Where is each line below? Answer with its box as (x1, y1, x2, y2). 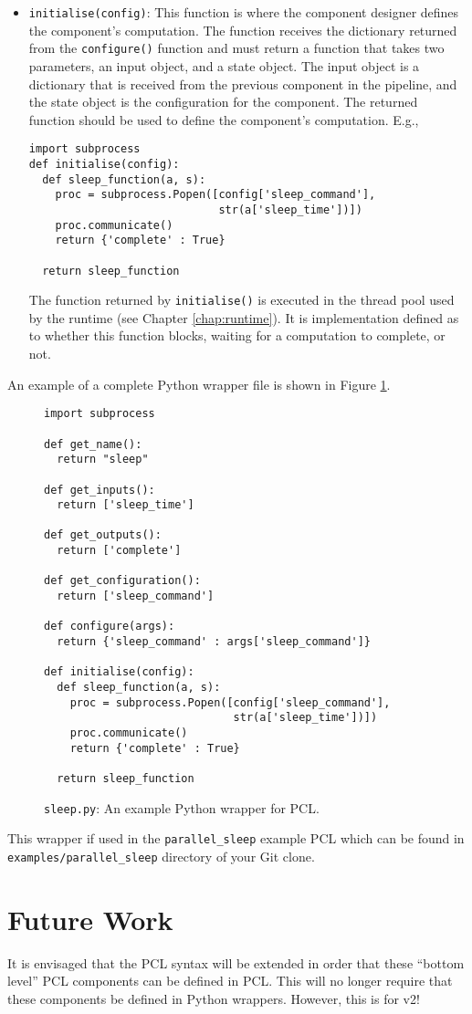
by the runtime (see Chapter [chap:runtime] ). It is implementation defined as (28, 308, 459, 327)
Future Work (7, 900, 173, 937)
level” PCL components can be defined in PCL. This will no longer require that (7, 971, 453, 990)
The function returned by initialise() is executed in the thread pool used (28, 290, 455, 309)
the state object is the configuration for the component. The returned (28, 92, 418, 111)
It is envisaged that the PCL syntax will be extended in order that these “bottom (7, 953, 465, 972)
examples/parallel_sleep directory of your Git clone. (7, 846, 315, 865)
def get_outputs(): (44, 528, 162, 542)
